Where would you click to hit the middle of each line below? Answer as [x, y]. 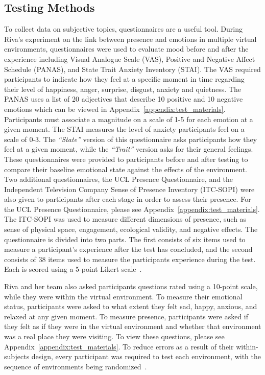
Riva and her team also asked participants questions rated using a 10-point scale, [131, 286]
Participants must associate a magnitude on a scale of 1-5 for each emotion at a [129, 119]
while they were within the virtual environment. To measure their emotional [123, 296]
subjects [17, 356]
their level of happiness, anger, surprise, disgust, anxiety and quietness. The [123, 89]
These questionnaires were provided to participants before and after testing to [126, 159]
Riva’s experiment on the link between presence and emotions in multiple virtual [130, 39]
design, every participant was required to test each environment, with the [146, 356]
